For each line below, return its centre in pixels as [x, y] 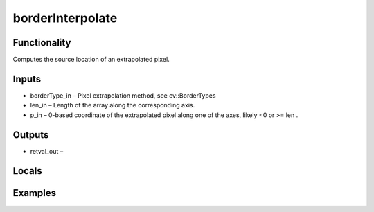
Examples [35, 193]
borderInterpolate [65, 18]
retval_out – [47, 151]
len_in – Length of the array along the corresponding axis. [113, 105]
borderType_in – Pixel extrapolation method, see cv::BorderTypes [123, 95]
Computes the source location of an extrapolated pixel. [91, 60]
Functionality [42, 43]
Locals [27, 171]
